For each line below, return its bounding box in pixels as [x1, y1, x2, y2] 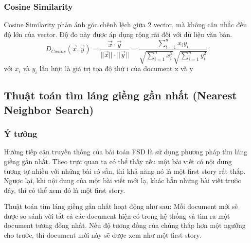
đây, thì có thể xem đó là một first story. [4, 185, 125, 195]
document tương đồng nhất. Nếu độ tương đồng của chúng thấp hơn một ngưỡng [4, 220, 246, 230]
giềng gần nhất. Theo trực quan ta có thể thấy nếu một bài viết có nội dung [4, 156, 232, 166]
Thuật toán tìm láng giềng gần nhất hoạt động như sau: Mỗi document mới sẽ [4, 201, 238, 211]
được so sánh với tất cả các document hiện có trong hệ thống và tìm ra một [4, 210, 230, 221]
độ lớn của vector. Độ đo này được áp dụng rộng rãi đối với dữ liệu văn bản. [4, 29, 232, 39]
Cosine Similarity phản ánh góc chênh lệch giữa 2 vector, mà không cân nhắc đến [4, 19, 247, 30]
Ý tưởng [4, 128, 37, 140]
